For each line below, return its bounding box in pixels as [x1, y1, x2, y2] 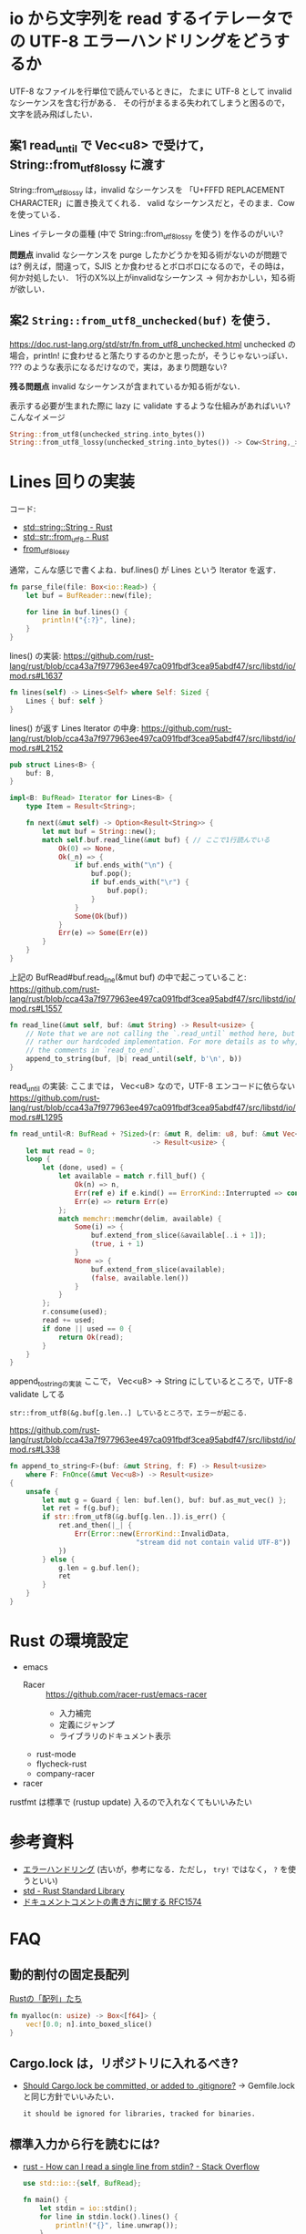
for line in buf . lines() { [25, 607, 128, 616]
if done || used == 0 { [42, 1323, 132, 1333]
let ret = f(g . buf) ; [42, 1504, 120, 1513]
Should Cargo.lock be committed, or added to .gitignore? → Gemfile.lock [22, 2080, 296, 2092]
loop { [25, 1155, 51, 1164]
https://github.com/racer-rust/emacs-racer [45, 1688, 208, 1700]
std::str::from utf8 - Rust [22, 531, 109, 545]
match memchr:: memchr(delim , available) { [57, 1214, 222, 1223]
